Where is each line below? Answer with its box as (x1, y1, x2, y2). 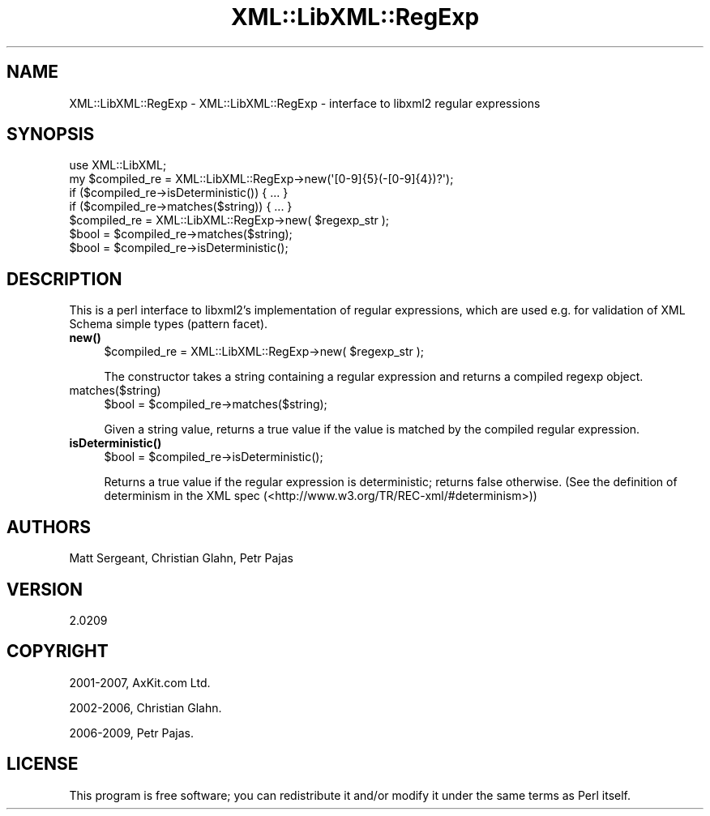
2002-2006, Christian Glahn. (69, 700, 222, 715)
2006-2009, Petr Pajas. (69, 725, 195, 740)
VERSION (6, 579, 83, 600)
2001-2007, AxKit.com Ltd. (69, 675, 211, 690)
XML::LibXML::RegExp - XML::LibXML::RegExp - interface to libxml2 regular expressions (69, 96, 541, 110)
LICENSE (6, 754, 79, 775)
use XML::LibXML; (69, 158, 167, 173)
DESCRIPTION (6, 268, 122, 289)
